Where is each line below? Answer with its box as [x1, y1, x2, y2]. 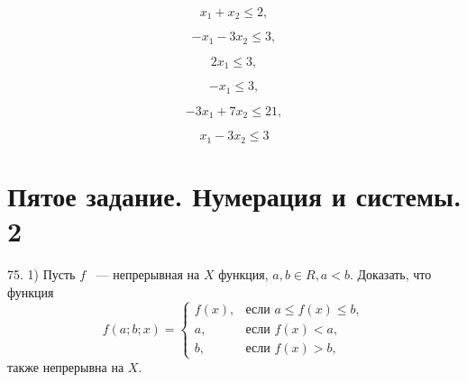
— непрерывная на [96, 265, 200, 284]
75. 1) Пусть [7, 265, 76, 284]
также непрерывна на [7, 357, 124, 376]
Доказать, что [357, 265, 432, 284]
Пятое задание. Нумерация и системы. [7, 177, 462, 214]
